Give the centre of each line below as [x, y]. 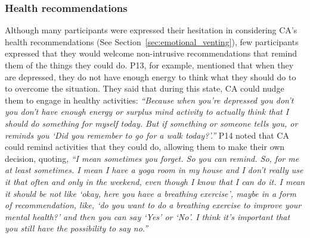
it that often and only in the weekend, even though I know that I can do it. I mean [155, 181]
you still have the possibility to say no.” [77, 228]
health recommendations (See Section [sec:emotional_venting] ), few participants [152, 41]
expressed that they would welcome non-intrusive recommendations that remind [151, 53]
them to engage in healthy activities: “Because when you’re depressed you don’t [149, 100]
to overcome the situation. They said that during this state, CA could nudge [145, 88]
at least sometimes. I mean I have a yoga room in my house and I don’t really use [154, 170]
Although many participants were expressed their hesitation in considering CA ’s [151, 30]
